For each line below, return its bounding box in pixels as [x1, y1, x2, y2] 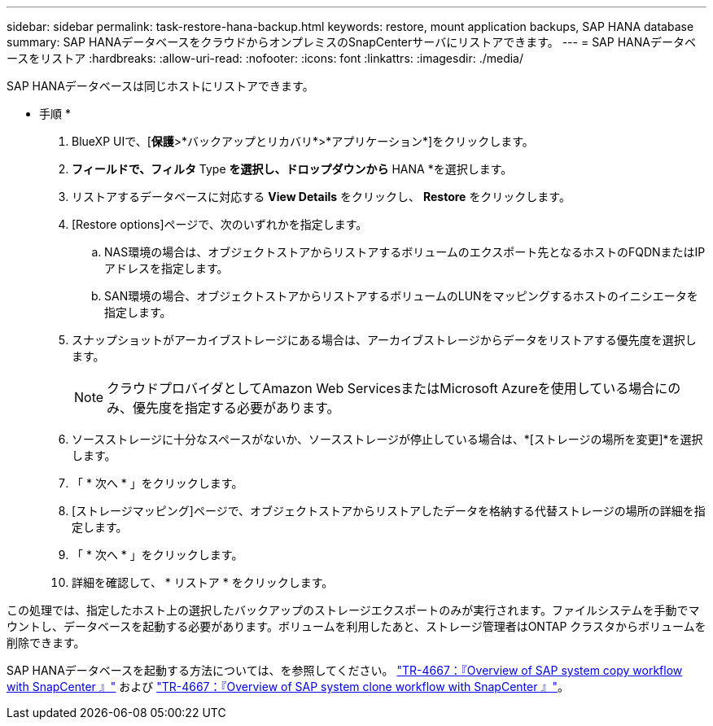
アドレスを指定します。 [104, 261, 229, 275]
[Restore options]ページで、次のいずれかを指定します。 [72, 217, 368, 231]
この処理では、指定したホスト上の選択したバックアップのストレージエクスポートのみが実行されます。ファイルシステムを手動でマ [7, 603, 700, 617]
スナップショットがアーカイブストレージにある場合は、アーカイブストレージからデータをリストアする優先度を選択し [72, 333, 697, 347]
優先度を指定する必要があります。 [133, 400, 340, 416]
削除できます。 [7, 636, 85, 649]
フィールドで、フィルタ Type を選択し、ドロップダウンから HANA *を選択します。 [72, 162, 513, 176]
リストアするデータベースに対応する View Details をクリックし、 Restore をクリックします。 [72, 190, 571, 203]
